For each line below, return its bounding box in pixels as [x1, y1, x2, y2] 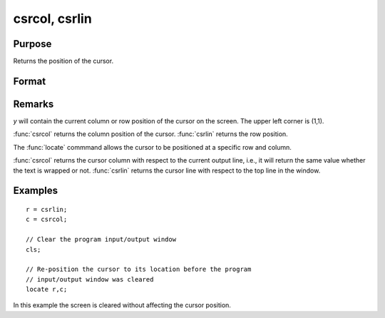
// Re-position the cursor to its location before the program [26, 265, 252, 274]
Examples [13, 185, 58, 197]
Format [13, 75, 46, 87]
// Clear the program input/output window [26, 235, 177, 244]
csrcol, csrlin [13, 11, 92, 26]
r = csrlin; [26, 205, 68, 213]
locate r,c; [26, 285, 68, 294]
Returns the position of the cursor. [13, 57, 114, 66]
